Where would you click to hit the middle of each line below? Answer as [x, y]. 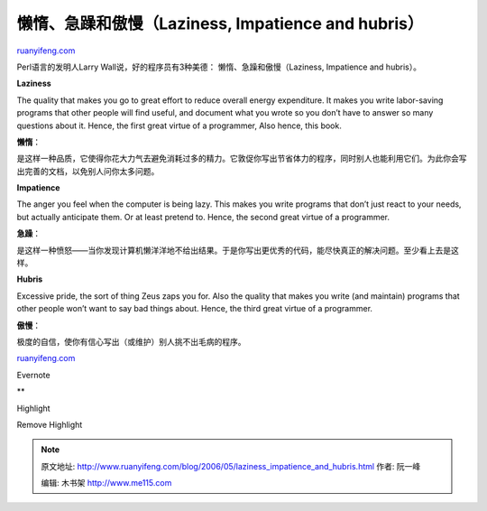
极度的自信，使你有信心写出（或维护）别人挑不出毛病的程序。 [131, 341]
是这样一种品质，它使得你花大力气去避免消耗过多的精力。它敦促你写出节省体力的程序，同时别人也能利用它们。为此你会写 [242, 159]
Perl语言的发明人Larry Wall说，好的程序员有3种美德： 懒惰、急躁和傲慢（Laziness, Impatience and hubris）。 [219, 67]
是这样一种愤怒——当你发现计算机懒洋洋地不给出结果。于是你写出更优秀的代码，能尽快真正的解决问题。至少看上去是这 [238, 250]
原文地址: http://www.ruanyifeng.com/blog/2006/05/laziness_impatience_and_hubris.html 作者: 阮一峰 [231, 466]
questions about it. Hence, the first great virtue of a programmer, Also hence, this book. [179, 125]
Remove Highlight [50, 424]
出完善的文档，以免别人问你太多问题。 [88, 171]
